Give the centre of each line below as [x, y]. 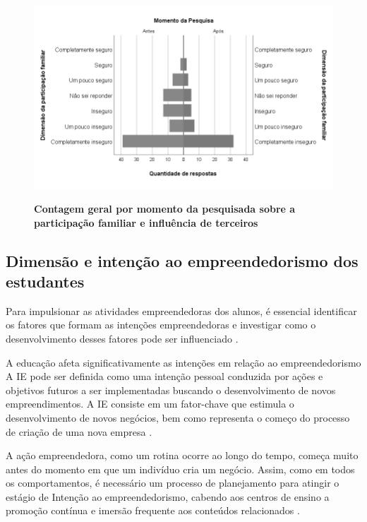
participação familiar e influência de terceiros [146, 222]
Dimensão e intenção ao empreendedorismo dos [182, 260]
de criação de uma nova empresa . [79, 431]
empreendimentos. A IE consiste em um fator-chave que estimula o [150, 404]
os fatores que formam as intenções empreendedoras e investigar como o [161, 325]
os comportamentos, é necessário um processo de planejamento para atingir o [173, 483]
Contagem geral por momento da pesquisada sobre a [165, 208]
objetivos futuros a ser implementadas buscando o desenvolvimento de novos [171, 390]
